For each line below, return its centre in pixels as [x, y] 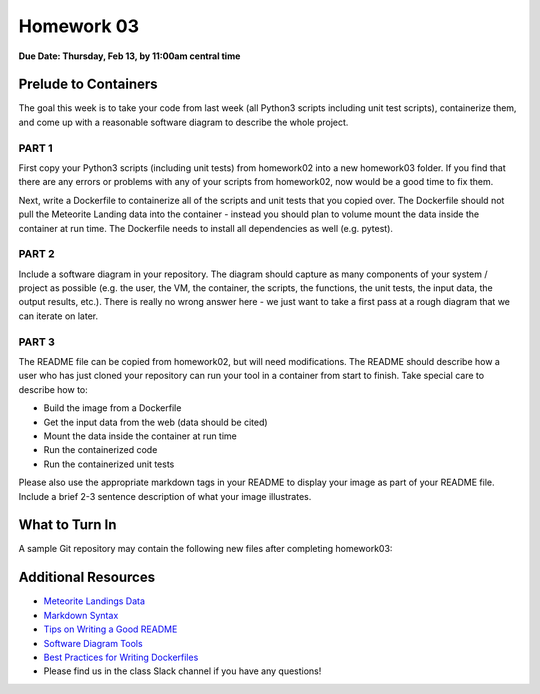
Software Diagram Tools [93, 643]
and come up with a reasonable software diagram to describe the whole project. [183, 122]
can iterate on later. [58, 316]
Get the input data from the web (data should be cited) [156, 422]
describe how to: [53, 389]
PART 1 [36, 148]
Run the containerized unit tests [109, 464]
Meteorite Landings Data [94, 601]
